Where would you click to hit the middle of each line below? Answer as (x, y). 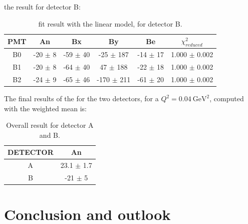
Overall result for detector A (50, 125)
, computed (227, 98)
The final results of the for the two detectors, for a (81, 98)
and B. (50, 135)
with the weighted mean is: (45, 108)
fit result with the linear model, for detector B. (110, 23)
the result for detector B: (42, 7)
